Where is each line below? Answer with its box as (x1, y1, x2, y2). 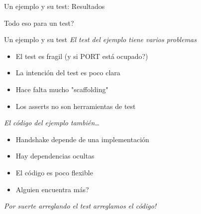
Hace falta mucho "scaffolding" (15, 84, 108, 94)
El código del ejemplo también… (4, 117, 100, 128)
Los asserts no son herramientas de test (15, 101, 136, 111)
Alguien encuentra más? (15, 184, 89, 194)
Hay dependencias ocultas (15, 151, 95, 161)
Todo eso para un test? (4, 17, 74, 28)
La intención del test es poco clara (15, 67, 120, 78)
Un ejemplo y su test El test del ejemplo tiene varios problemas (4, 34, 197, 45)
